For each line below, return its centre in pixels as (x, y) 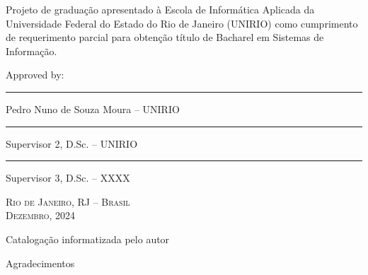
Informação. (31, 51)
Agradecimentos (40, 263)
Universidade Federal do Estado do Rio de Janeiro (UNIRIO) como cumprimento (182, 23)
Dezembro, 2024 (41, 215)
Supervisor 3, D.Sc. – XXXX (68, 178)
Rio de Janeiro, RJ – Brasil (68, 201)
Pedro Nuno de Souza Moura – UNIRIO (93, 109)
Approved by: (35, 75)
